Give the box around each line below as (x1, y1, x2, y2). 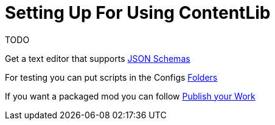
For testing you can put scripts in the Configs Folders (5, 72, 218, 83)
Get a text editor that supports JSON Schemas (5, 53, 190, 64)
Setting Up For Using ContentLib (5, 2, 271, 23)
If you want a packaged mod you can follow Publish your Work (5, 90, 256, 101)
